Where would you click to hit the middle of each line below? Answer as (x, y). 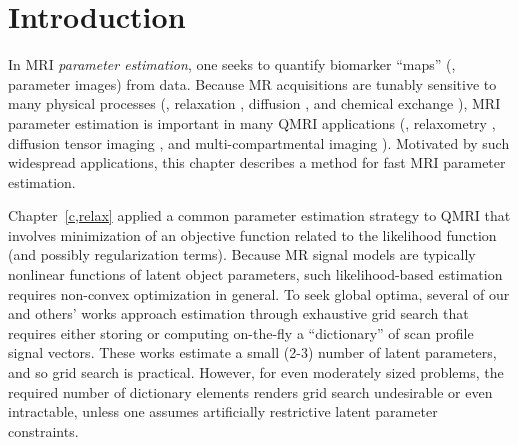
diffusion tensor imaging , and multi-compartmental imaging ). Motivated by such (259, 142)
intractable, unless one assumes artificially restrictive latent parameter (223, 411)
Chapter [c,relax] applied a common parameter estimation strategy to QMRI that (259, 215)
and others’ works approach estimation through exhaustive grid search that (238, 313)
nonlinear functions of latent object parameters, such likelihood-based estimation (255, 274)
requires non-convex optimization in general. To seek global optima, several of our (259, 293)
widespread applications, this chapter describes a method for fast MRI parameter (257, 162)
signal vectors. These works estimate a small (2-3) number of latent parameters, (252, 352)
